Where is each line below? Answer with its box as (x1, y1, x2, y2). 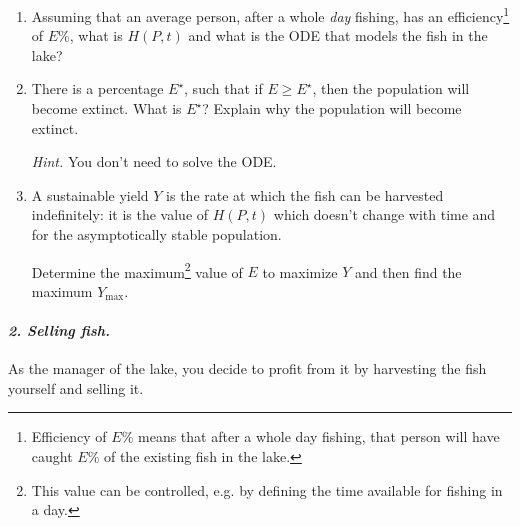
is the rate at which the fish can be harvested (166, 184, 444, 205)
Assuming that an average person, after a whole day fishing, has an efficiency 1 (31, 3, 510, 26)
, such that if (184, 78, 263, 99)
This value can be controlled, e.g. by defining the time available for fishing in (31, 479, 503, 500)
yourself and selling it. (8, 377, 144, 398)
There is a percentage (31, 78, 164, 99)
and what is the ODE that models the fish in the (188, 25, 488, 46)
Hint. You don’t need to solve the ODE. (31, 151, 277, 172)
